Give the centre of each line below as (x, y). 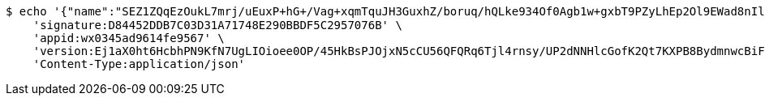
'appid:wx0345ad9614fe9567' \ (129, 38)
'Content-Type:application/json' (139, 64)
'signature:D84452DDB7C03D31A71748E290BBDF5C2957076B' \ (217, 25)
